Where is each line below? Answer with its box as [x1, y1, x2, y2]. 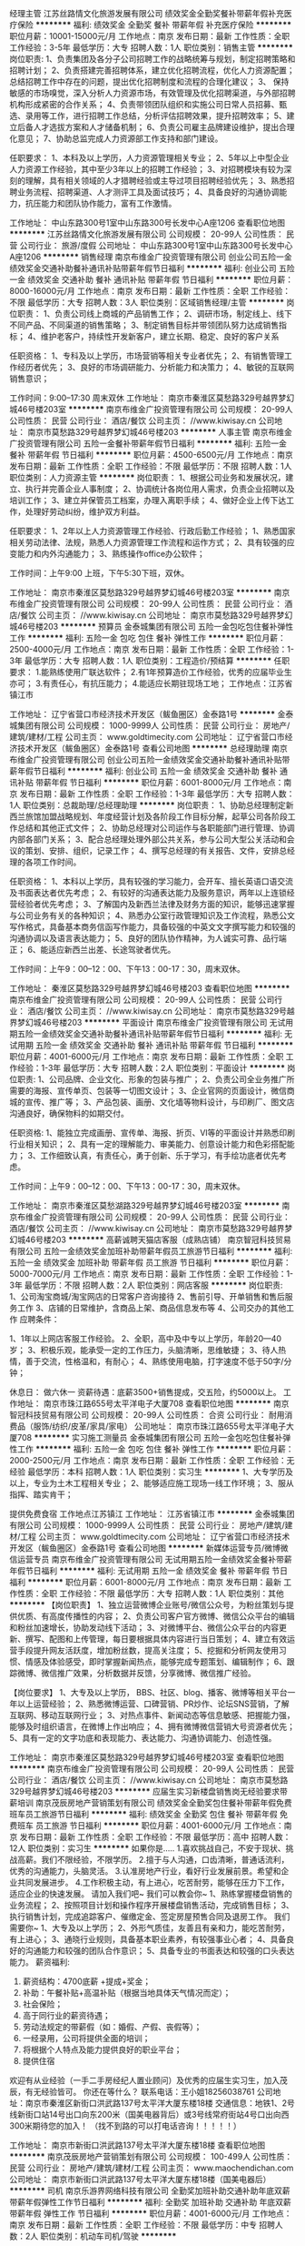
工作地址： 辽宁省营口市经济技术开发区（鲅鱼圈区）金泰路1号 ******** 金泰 [9, 709, 294, 719]
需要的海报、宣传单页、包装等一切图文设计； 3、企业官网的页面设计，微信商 [9, 1086, 295, 1096]
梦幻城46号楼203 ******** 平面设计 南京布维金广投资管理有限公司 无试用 [16, 1017, 294, 1027]
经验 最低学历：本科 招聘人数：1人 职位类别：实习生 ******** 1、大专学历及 [9, 1466, 293, 1477]
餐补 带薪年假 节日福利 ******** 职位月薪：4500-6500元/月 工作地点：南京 [9, 450, 293, 460]
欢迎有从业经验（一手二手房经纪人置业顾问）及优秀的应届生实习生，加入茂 [9, 2075, 288, 2086]
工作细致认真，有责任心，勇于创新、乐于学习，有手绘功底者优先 [40, 1150, 280, 1160]
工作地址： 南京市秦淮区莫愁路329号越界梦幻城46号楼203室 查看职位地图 [9, 1752, 284, 1763]
